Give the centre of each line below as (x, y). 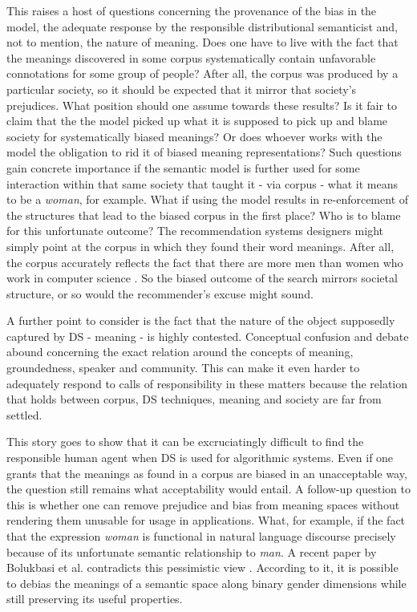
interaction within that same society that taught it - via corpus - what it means (202, 183)
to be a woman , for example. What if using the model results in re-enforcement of (208, 199)
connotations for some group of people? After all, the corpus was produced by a (202, 73)
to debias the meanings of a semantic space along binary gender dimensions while (206, 583)
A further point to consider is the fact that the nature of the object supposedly (201, 320)
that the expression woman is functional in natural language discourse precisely (201, 536)
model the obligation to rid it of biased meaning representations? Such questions (204, 152)
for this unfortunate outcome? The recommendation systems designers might (195, 231)
